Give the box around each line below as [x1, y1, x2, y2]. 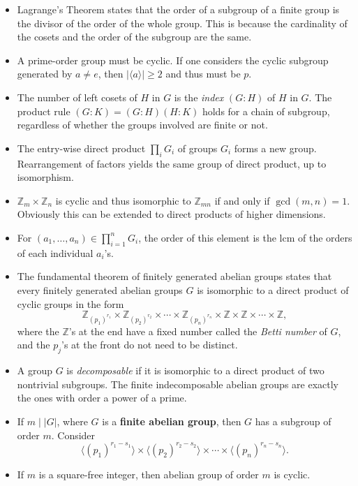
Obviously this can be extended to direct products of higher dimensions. [17, 207, 326, 221]
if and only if [214, 193, 270, 207]
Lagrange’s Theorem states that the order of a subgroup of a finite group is [17, 2, 340, 16]
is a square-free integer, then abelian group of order [38, 466, 259, 481]
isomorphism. [17, 170, 74, 184]
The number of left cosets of [17, 89, 137, 104]
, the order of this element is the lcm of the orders [138, 230, 352, 244]
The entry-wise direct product [17, 140, 146, 155]
